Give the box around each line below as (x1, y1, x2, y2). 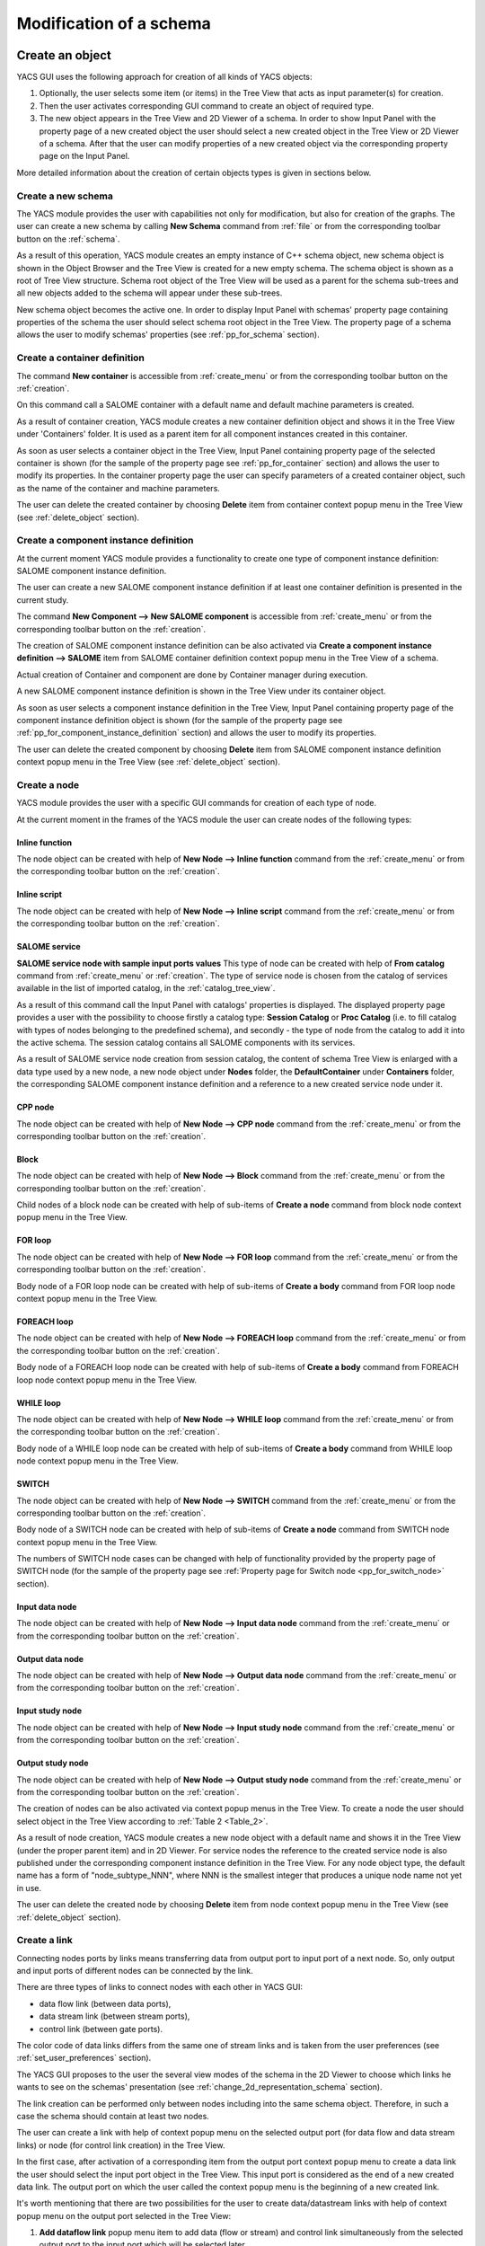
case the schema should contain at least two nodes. (16, 2110, 210, 2121)
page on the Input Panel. (39, 151, 130, 162)
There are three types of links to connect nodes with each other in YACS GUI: (16, 1982, 303, 1993)
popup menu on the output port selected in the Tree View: (16, 2210, 232, 2221)
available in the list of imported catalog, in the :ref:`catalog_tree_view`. (16, 983, 276, 994)
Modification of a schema (16, 13, 211, 33)
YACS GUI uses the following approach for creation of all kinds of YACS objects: (16, 72, 313, 83)
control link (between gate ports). (39, 2023, 163, 2034)
